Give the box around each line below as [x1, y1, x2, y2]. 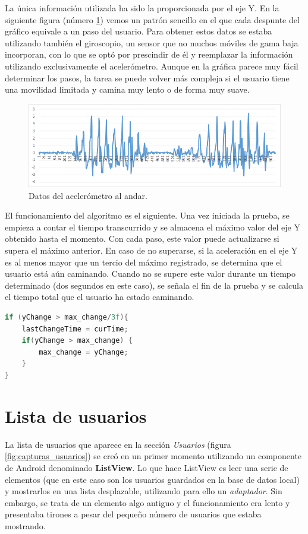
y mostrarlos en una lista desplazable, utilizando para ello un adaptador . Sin [5, 485, 282, 497]
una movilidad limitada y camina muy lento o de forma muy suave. [5, 83, 250, 96]
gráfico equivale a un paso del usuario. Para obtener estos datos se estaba [5, 25, 272, 37]
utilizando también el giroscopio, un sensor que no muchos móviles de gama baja [5, 36, 298, 49]
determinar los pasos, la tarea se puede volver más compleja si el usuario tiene [5, 71, 290, 84]
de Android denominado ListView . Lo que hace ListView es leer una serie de [5, 461, 288, 473]
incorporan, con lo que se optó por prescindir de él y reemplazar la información [5, 48, 293, 61]
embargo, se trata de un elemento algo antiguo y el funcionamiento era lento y [5, 496, 290, 508]
